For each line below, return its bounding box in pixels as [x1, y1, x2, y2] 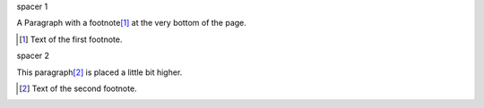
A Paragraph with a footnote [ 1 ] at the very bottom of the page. [16, 18, 246, 29]
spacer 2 [16, 50, 49, 62]
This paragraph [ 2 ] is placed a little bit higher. [16, 67, 183, 78]
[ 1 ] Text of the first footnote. [19, 34, 123, 45]
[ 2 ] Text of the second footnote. [19, 83, 138, 94]
